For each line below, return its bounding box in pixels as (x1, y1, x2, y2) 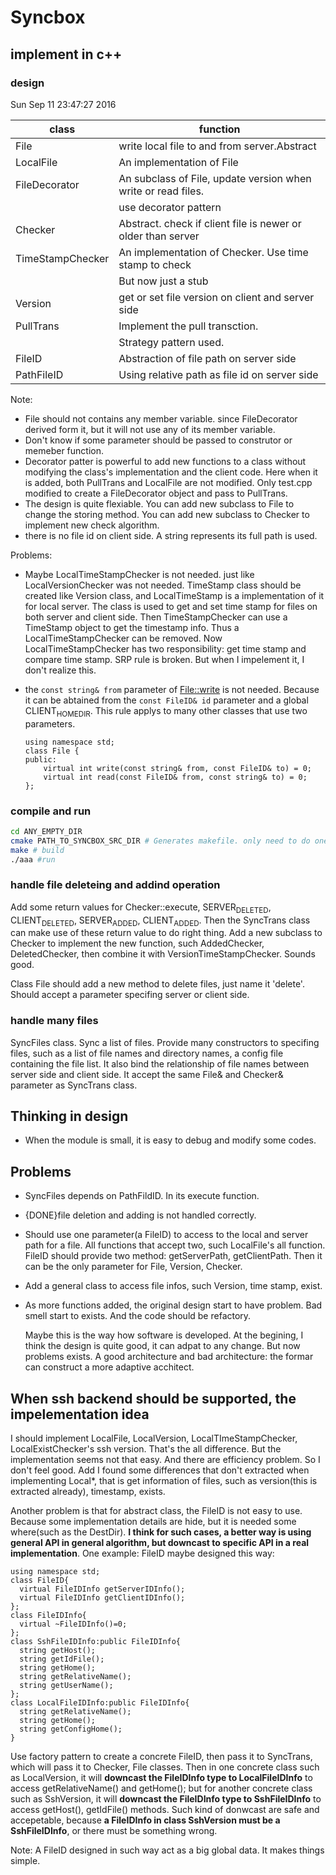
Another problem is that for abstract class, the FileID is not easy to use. (10, 1505, 303, 1517)
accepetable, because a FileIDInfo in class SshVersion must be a (10, 1814, 281, 1826)
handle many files (10, 1014, 99, 1028)
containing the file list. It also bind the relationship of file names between (10, 1057, 310, 1070)
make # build (10, 845, 65, 855)
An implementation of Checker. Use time (118, 245, 309, 259)
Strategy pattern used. (118, 335, 225, 349)
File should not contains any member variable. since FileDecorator (24, 412, 298, 425)
